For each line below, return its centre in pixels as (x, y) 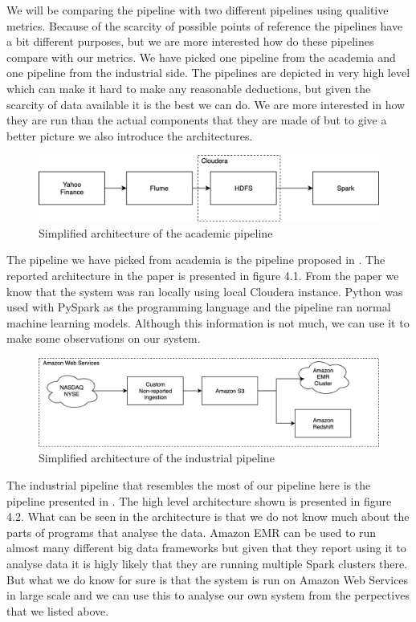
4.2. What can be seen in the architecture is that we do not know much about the (208, 516)
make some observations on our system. (104, 338)
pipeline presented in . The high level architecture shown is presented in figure (199, 500)
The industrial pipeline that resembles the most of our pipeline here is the (189, 485)
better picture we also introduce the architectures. (130, 135)
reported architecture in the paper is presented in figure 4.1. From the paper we (203, 275)
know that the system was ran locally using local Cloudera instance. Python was (205, 291)
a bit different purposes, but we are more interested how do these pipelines (190, 41)
